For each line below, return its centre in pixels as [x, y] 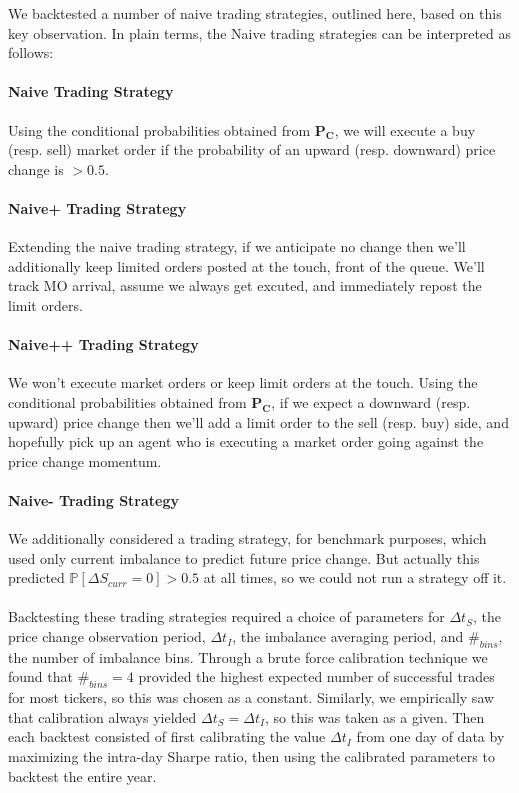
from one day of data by [430, 736]
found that [40, 676]
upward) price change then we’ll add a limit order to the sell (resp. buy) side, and [258, 421]
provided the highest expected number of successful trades [316, 676]
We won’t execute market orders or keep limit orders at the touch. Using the [243, 382]
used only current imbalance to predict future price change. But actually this [244, 557]
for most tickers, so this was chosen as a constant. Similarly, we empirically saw [251, 697]
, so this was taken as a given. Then [375, 716]
